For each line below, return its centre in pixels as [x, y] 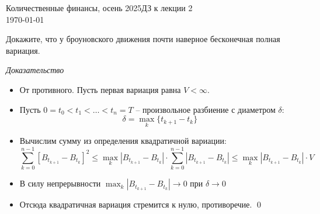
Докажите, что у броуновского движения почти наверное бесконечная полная [143, 39]
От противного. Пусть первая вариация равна [100, 89]
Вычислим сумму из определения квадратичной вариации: [123, 141]
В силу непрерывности [60, 183]
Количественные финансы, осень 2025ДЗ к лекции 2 [99, 8]
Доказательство [35, 70]
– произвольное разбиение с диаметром [206, 109]
